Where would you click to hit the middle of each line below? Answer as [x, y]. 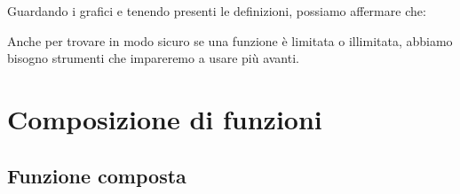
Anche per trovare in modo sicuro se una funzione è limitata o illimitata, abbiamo [230, 40]
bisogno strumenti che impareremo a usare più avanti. [153, 58]
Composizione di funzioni [165, 118]
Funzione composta [97, 175]
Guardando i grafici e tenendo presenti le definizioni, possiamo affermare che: [217, 11]
